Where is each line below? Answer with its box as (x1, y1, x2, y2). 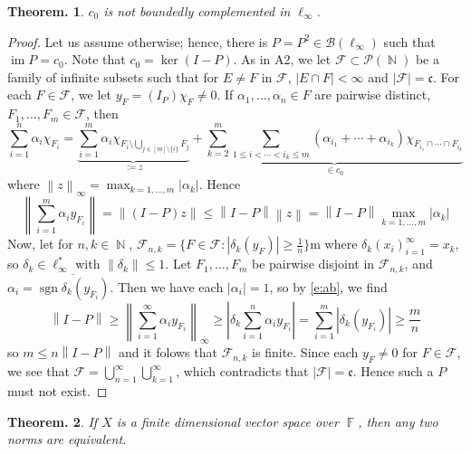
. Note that (63, 50, 126, 69)
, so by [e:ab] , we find (269, 277, 388, 296)
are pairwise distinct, (314, 85, 431, 104)
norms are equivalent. (7, 430, 127, 449)
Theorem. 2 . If (7, 411, 98, 430)
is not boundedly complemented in (103, 2, 291, 20)
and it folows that (118, 343, 217, 362)
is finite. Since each (252, 343, 359, 362)
